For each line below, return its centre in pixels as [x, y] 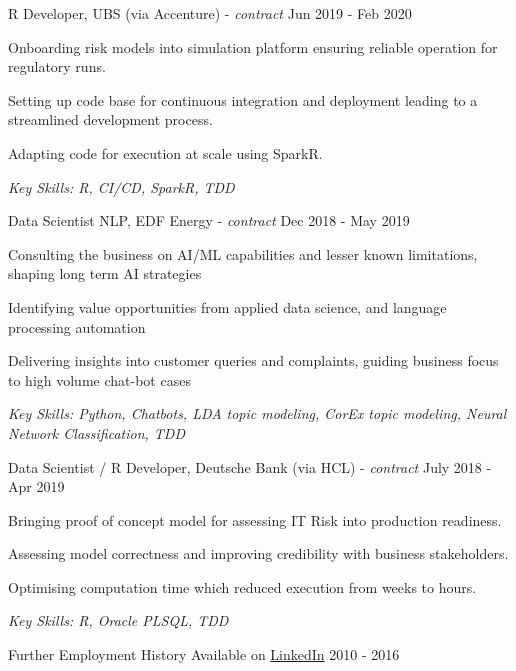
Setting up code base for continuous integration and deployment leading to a [243, 99]
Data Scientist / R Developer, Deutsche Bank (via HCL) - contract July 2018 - [250, 466]
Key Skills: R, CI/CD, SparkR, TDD [121, 186]
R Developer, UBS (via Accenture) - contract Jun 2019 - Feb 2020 [210, 13]
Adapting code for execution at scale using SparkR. [165, 152]
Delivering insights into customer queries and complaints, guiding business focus [253, 360]
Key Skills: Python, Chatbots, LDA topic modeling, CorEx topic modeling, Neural [257, 413]
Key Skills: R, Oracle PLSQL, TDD [118, 620]
